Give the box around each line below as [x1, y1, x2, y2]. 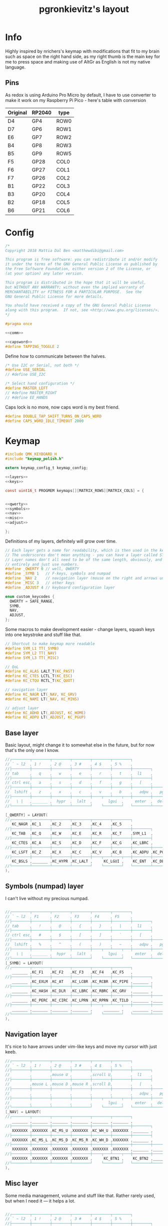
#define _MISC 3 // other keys [5, 580, 75, 585]
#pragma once [5, 321, 32, 326]
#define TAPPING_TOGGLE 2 [5, 344, 59, 349]
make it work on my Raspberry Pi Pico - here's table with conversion [5, 97, 146, 103]
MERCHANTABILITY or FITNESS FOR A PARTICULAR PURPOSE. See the [5, 289, 142, 294]
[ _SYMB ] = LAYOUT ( [5, 960, 43, 965]
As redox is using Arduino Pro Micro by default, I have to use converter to [5, 91, 156, 98]
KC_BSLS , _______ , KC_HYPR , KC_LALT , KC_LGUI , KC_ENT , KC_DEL [11, 859, 166, 864]
